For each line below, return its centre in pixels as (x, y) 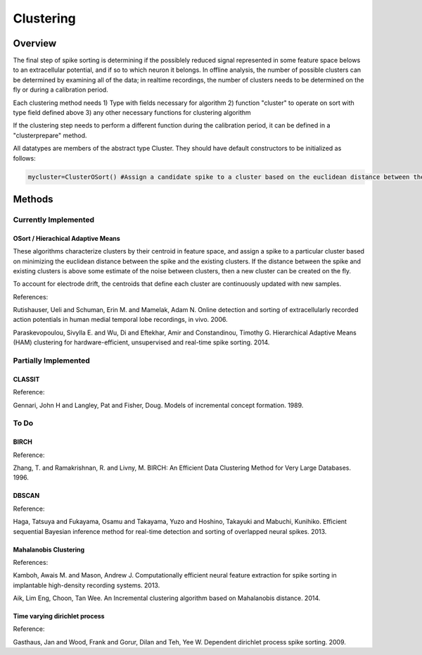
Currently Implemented (54, 220)
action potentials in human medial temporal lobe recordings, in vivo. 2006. (120, 320)
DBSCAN (26, 496)
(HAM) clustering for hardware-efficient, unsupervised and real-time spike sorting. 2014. (141, 342)
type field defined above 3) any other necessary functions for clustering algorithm (132, 113)
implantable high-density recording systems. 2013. (87, 585)
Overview (35, 43)
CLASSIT (26, 379)
